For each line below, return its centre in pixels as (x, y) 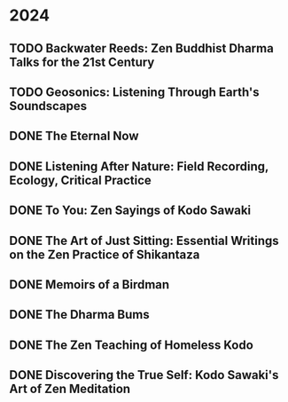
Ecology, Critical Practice (81, 180)
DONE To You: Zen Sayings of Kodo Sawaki (130, 211)
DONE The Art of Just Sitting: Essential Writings (144, 240)
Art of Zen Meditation (70, 389)
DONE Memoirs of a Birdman (90, 284)
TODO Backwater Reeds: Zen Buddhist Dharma (142, 48)
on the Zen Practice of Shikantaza (105, 254)
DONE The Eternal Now (74, 136)
